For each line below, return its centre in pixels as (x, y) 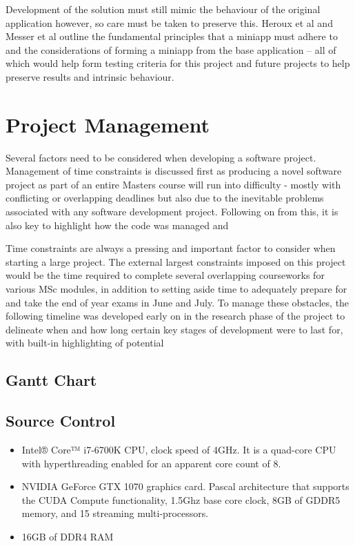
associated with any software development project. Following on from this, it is (172, 212)
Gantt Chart (51, 380)
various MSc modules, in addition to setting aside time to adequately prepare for (176, 289)
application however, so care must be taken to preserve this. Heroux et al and (169, 22)
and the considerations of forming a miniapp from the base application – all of (171, 49)
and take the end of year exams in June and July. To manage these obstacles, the (177, 302)
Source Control (61, 421)
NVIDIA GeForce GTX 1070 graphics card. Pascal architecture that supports (185, 486)
